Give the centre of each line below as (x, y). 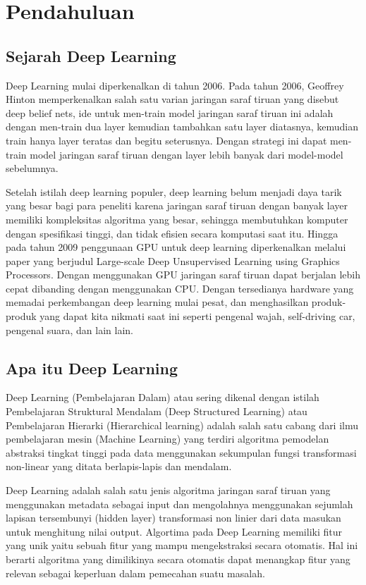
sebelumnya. (32, 168)
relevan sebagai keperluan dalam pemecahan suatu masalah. (135, 573)
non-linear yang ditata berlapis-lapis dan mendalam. (119, 466)
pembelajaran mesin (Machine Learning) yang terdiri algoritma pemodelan (167, 439)
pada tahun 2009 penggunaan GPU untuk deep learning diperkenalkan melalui (176, 247)
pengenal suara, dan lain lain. (69, 330)
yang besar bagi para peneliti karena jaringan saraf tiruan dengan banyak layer (177, 205)
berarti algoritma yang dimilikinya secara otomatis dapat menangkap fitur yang (178, 559)
